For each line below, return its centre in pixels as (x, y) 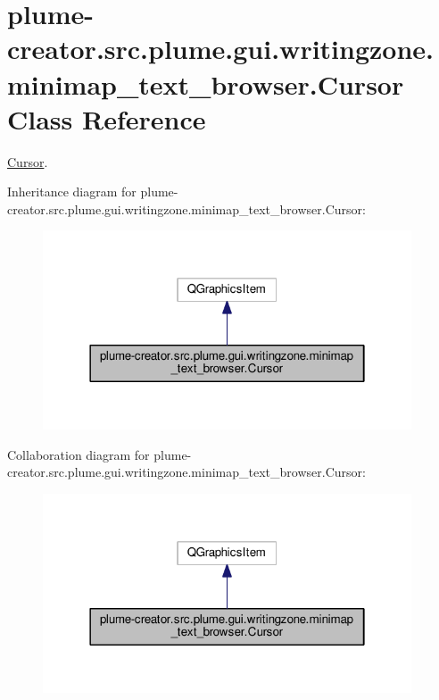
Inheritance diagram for (72, 192)
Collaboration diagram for (79, 454)
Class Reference (107, 118)
